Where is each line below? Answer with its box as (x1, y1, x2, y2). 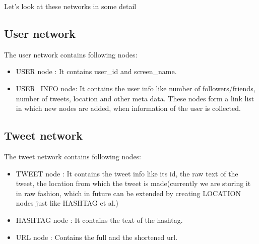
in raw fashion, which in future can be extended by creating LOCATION (16, 188, 241, 198)
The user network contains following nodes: (4, 49, 138, 59)
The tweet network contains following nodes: (4, 151, 142, 161)
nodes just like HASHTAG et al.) (16, 198, 119, 208)
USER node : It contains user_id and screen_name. (16, 66, 177, 77)
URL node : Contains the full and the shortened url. (16, 231, 178, 242)
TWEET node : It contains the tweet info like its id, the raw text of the (16, 168, 238, 178)
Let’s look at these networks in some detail (4, 1, 137, 11)
